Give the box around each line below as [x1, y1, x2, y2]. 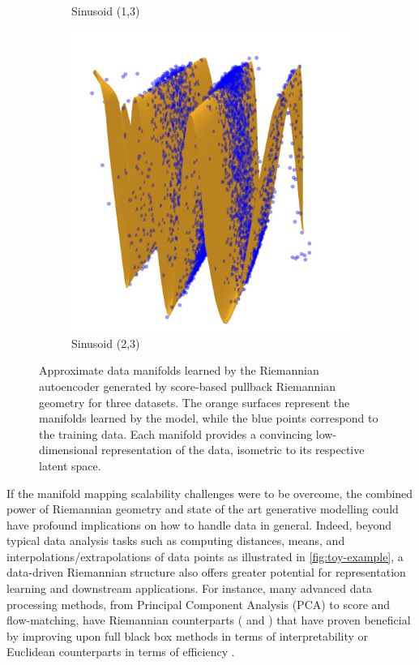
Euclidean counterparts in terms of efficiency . [6, 643, 235, 660]
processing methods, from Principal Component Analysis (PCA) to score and [6, 595, 391, 612]
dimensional [39, 441, 98, 458]
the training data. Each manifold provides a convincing [39, 425, 313, 442]
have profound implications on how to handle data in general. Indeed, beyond [6, 516, 392, 533]
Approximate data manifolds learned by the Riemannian [39, 362, 319, 379]
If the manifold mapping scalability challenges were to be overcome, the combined [6, 484, 413, 501]
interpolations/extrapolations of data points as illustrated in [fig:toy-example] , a [6, 547, 404, 564]
